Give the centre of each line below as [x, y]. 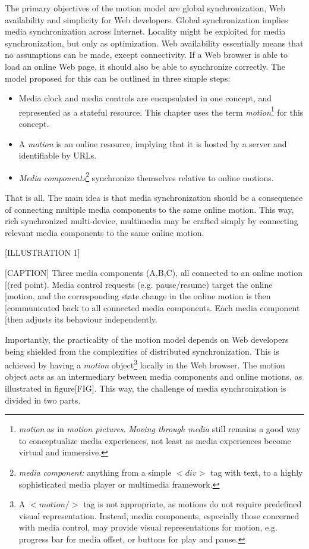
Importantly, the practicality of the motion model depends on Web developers [147, 339]
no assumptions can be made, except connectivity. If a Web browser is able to [146, 55]
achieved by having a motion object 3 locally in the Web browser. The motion [145, 364]
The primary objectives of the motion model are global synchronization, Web [145, 8]
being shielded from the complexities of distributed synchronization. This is [142, 351]
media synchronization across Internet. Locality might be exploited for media [145, 31]
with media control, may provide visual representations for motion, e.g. [148, 527]
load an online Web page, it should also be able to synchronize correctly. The [145, 66]
